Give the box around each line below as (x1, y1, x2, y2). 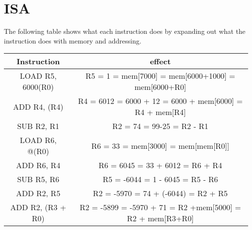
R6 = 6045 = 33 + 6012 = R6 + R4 (98, 159, 222, 171)
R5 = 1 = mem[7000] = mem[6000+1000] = (85, 70, 236, 82)
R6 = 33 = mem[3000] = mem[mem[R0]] (91, 140, 230, 151)
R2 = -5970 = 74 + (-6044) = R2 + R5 (93, 187, 228, 199)
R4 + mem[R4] (135, 106, 186, 118)
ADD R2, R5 (16, 187, 61, 199)
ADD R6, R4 (16, 159, 61, 171)
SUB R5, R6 (17, 173, 60, 185)
